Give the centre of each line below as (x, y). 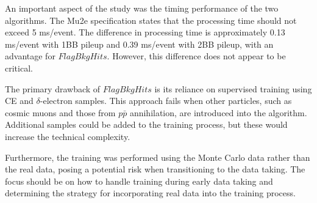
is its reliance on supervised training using (233, 88)
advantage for (30, 56)
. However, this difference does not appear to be (196, 56)
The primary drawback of (53, 88)
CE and (19, 101)
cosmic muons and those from (60, 112)
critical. (19, 68)
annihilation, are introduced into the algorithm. (218, 112)
